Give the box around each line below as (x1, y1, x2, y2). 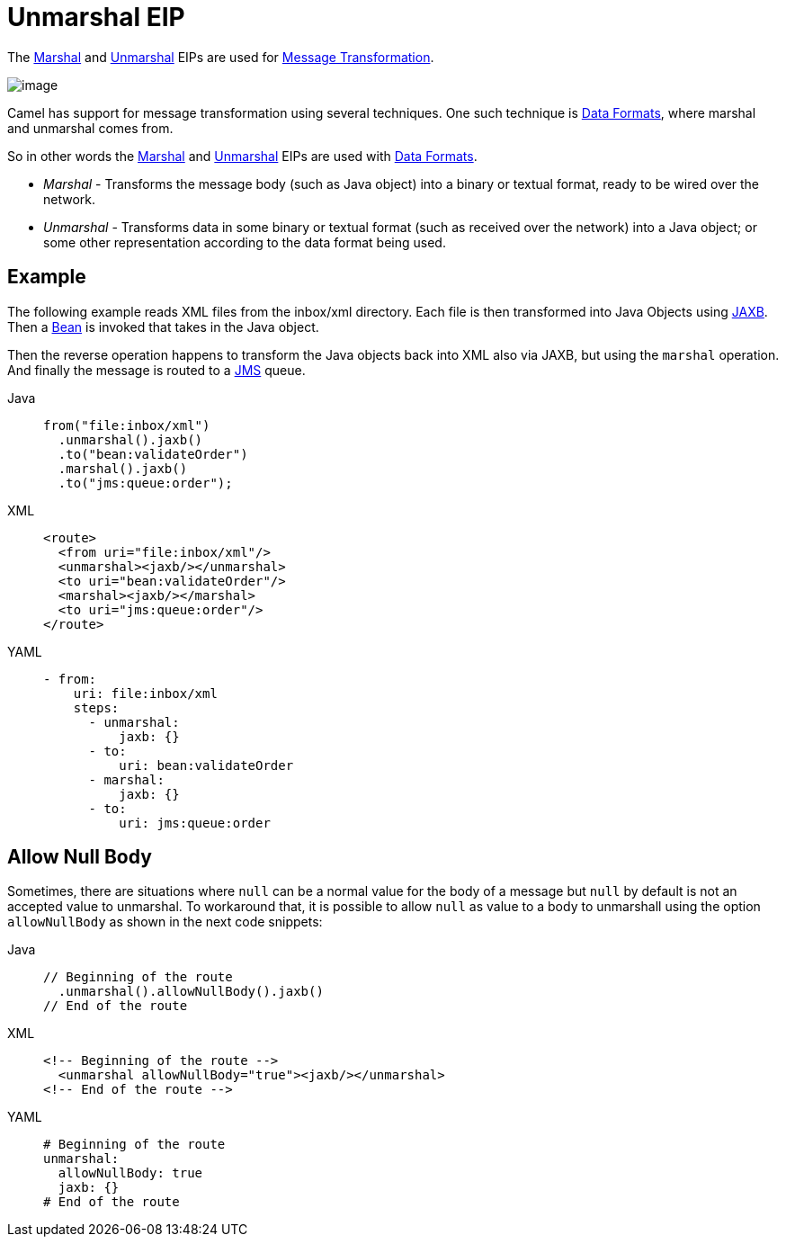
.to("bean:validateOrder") (58, 446, 248, 461)
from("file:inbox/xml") (43, 417, 210, 433)
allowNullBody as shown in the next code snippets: (7, 914, 323, 930)
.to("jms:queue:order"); (58, 475, 233, 490)
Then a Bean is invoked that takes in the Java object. (7, 318, 319, 335)
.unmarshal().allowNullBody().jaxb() (58, 984, 324, 999)
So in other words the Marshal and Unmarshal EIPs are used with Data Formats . (7, 148, 478, 164)
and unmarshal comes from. (7, 120, 174, 136)
